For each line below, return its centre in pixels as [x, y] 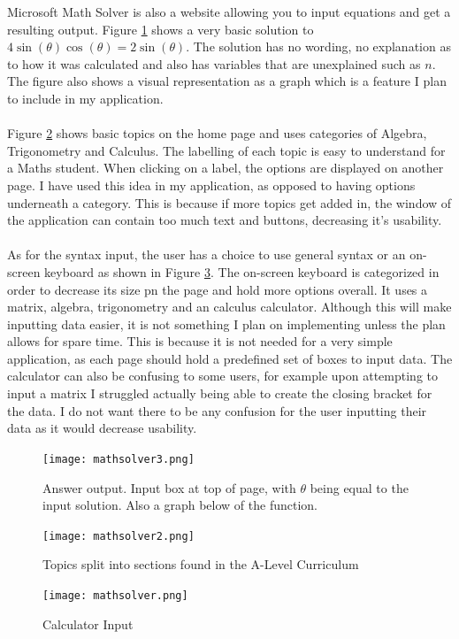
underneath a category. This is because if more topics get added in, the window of [229, 202]
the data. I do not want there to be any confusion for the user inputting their [217, 410]
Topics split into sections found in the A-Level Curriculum [201, 564]
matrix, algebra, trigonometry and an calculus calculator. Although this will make [229, 307]
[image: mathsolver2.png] [119, 536]
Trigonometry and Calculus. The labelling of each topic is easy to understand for [226, 150]
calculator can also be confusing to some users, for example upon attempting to [222, 376]
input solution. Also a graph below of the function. [180, 505]
